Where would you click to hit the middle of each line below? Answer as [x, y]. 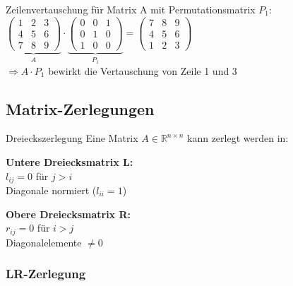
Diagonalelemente [44, 242]
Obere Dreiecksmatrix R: [68, 214]
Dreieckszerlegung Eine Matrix [72, 138]
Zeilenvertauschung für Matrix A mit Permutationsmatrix [131, 9]
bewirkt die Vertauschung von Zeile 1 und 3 [143, 70]
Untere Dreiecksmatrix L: [70, 161]
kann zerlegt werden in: [238, 138]
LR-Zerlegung [46, 274]
